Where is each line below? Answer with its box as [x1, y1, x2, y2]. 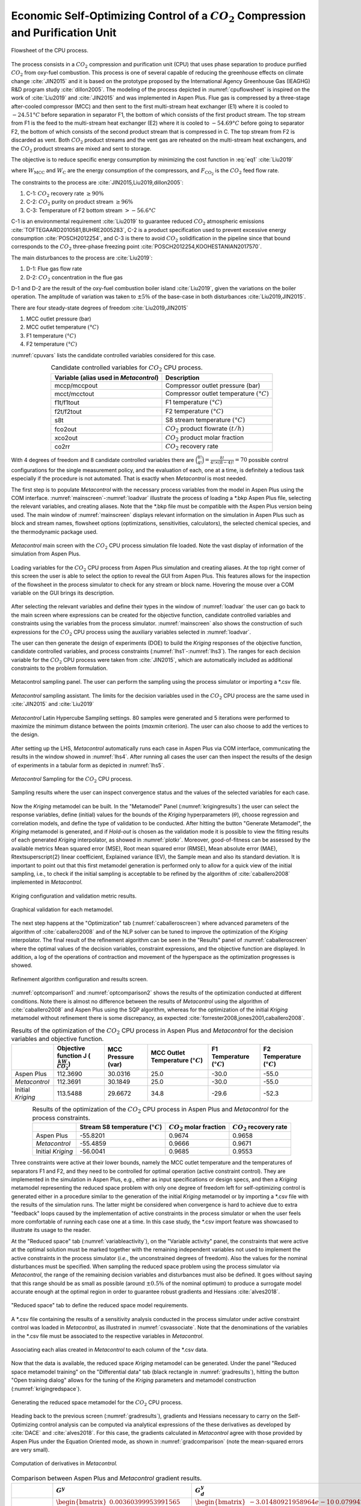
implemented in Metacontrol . [11, 878, 83, 886]
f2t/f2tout [54, 407, 82, 416]
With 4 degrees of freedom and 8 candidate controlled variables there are [11, 456, 194, 463]
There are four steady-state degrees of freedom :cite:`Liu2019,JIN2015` [11, 304, 189, 311]
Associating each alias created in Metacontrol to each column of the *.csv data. [11, 1346, 208, 1354]
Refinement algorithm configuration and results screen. [11, 975, 149, 983]
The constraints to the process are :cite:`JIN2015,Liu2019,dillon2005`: [11, 178, 184, 186]
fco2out [54, 425, 77, 433]
